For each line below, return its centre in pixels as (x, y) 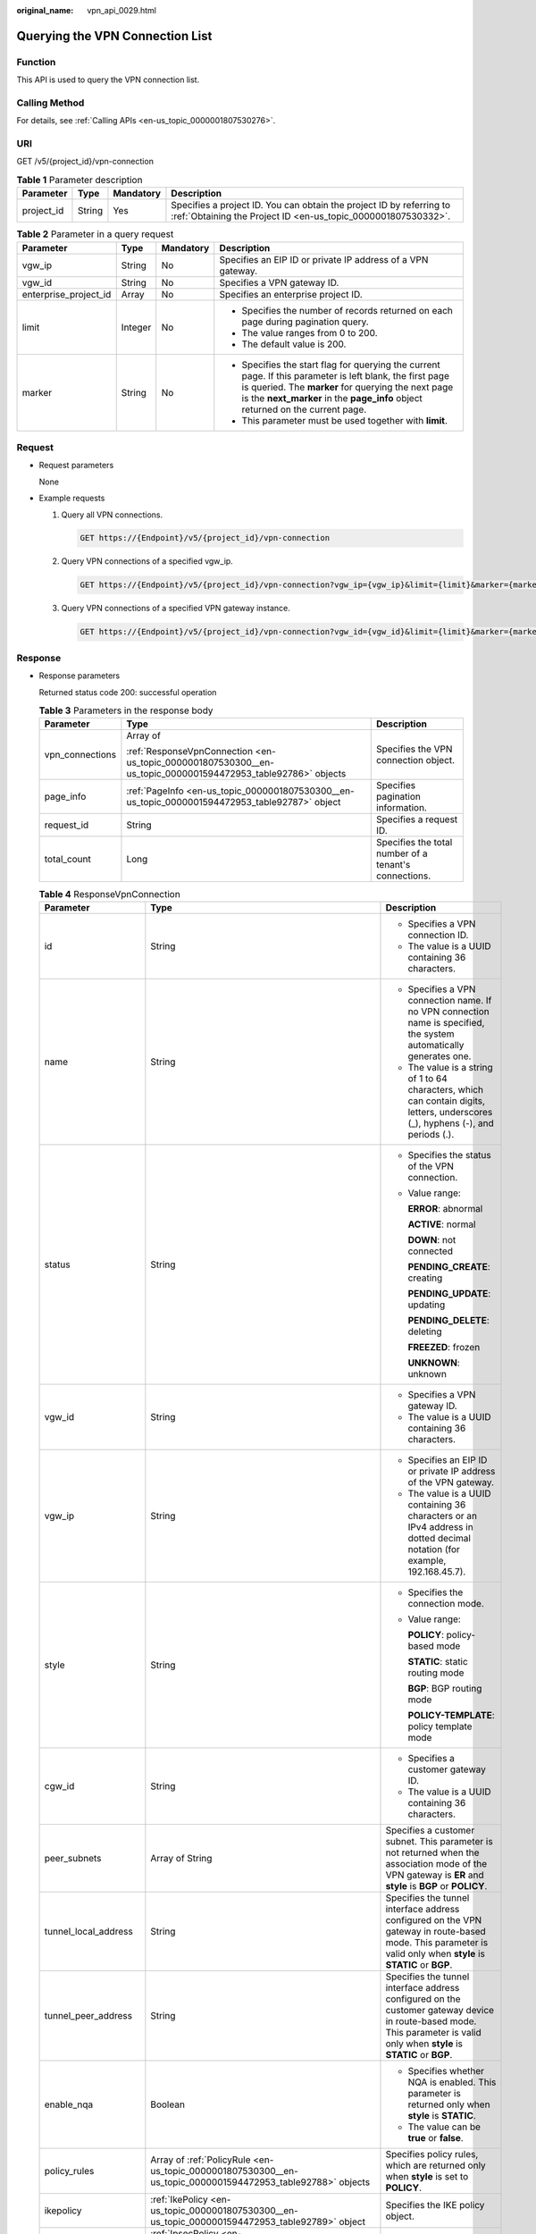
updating (427, 1305)
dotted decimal (439, 1538)
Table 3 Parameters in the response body (126, 710)
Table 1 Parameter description (80, 181)
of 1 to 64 (428, 1079)
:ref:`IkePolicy (180, 2199)
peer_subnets (73, 1858)
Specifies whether (446, 2070)
